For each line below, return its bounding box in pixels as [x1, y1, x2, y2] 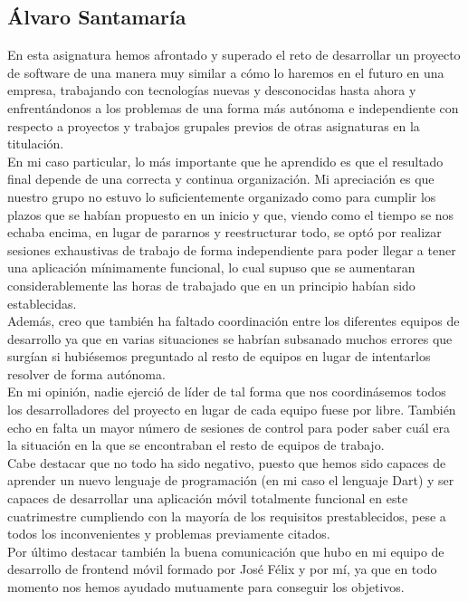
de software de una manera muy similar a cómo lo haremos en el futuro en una [7, 62, 444, 81]
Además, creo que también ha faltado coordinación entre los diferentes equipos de [7, 311, 460, 330]
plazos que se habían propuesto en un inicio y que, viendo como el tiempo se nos [7, 205, 454, 224]
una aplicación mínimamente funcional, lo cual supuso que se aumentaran [7, 258, 415, 277]
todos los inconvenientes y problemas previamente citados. [7, 524, 330, 543]
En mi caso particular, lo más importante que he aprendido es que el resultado [7, 151, 444, 170]
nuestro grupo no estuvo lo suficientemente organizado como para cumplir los [7, 186, 436, 205]
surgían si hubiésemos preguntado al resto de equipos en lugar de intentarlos [7, 347, 431, 366]
